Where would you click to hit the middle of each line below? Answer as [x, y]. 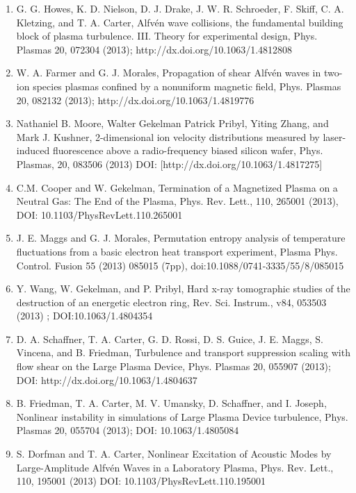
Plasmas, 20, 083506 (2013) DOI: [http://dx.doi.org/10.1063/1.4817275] [169, 164]
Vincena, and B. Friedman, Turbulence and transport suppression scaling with [183, 352]
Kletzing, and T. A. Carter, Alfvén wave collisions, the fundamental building [180, 22]
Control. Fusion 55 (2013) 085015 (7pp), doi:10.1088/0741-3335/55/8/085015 [180, 265]
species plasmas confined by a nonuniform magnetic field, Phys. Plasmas [187, 86]
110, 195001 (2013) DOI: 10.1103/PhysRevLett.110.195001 [141, 481]
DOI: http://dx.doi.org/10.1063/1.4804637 [107, 379]
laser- [334, 136]
